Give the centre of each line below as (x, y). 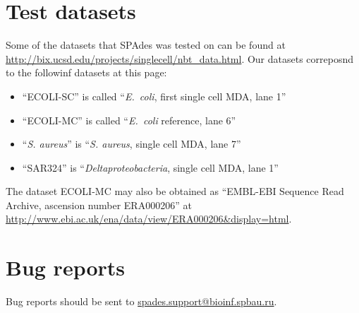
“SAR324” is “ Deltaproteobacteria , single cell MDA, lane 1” (150, 167)
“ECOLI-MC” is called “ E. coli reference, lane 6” (129, 120)
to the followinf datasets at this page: (86, 72)
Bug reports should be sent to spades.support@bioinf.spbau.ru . (141, 301)
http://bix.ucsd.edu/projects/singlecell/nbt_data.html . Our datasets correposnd (180, 58)
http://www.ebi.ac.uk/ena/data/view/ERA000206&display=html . (149, 219)
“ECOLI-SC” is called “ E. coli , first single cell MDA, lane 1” (154, 96)
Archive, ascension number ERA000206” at (99, 205)
